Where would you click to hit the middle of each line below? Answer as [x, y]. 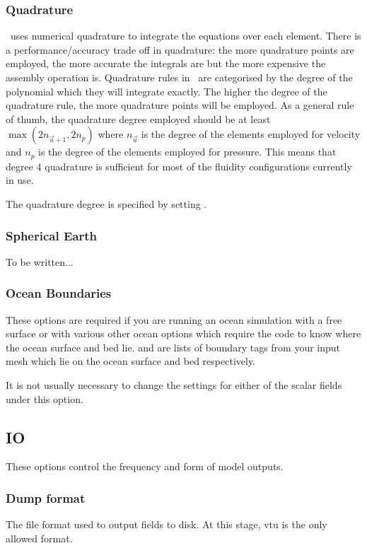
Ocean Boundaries [59, 293]
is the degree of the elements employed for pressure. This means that [187, 152]
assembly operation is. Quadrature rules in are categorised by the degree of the [179, 77]
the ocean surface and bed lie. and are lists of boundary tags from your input [173, 347]
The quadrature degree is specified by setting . [106, 204]
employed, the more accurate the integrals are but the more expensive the [166, 63]
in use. [20, 180]
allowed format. [39, 538]
